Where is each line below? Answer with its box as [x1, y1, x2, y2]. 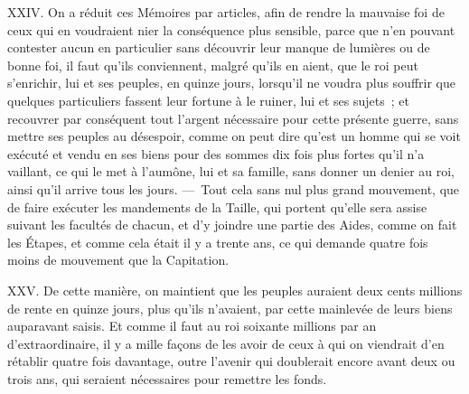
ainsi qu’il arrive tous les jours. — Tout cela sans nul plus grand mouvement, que [7, 179, 460, 198]
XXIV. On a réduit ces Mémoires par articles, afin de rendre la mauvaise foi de [7, 3, 445, 21]
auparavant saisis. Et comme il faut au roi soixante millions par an [7, 316, 377, 335]
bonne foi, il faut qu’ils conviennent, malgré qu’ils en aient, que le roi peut [7, 55, 418, 74]
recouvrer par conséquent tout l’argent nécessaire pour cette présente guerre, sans [7, 108, 459, 127]
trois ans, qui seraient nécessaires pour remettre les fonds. [7, 369, 327, 388]
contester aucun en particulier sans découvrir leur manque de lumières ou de [7, 38, 430, 57]
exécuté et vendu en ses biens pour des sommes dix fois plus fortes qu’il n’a [7, 144, 425, 163]
